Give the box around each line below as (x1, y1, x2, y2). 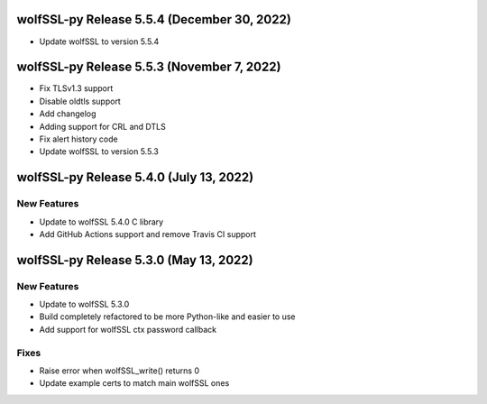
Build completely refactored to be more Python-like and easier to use (39, 311, 296, 322)
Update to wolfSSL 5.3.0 (39, 298, 130, 310)
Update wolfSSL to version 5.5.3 (39, 146, 160, 157)
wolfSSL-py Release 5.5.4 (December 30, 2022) (16, 12, 292, 27)
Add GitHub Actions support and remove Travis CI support (39, 228, 257, 239)
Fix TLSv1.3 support (39, 83, 114, 94)
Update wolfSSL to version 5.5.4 (39, 36, 160, 47)
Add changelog (39, 108, 96, 119)
